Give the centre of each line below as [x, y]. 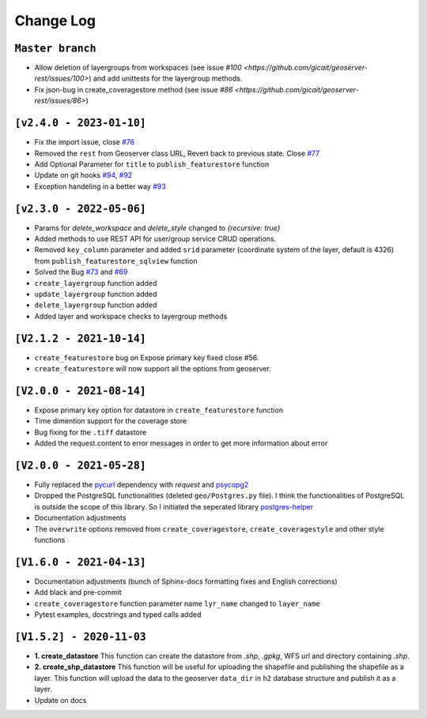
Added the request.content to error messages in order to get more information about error [181, 443]
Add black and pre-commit [78, 592]
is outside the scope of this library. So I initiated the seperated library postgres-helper [174, 506]
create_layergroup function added [96, 283]
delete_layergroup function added [96, 305]
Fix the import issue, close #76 [84, 142]
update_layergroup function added [96, 294]
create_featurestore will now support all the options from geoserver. [153, 369]
